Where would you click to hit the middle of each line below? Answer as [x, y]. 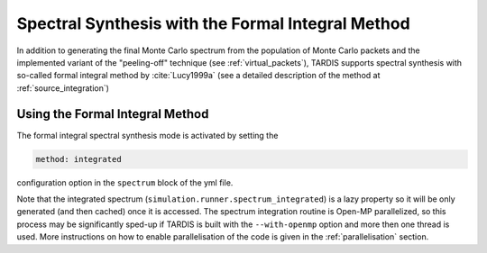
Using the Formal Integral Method [113, 114]
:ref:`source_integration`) [63, 88]
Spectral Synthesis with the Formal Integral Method [213, 23]
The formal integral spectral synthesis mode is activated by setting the [147, 135]
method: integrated [78, 159]
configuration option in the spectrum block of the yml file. [125, 182]
